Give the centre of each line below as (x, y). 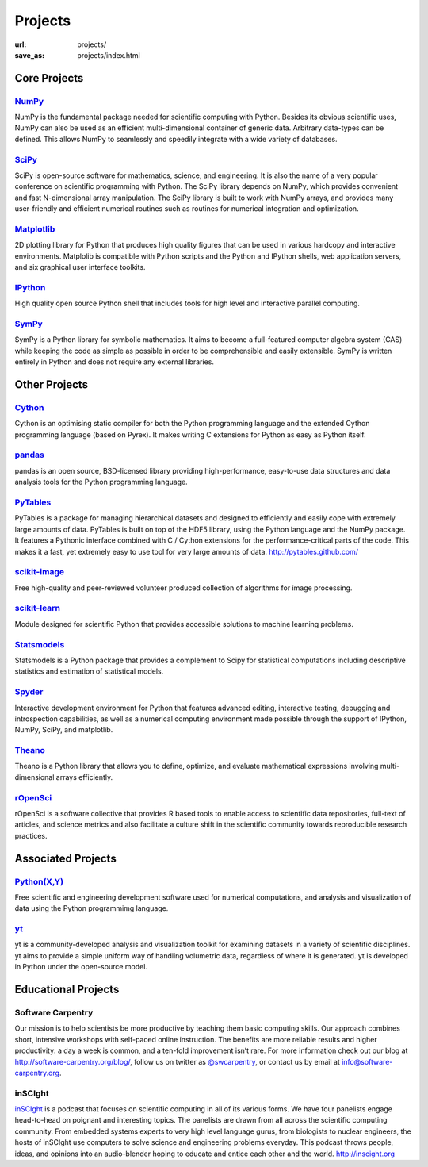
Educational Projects (67, 990)
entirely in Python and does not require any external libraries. (114, 362)
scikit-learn (38, 608)
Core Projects (49, 78)
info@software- (367, 1061)
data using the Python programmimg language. (92, 908)
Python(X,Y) (39, 881)
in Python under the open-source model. (81, 967)
